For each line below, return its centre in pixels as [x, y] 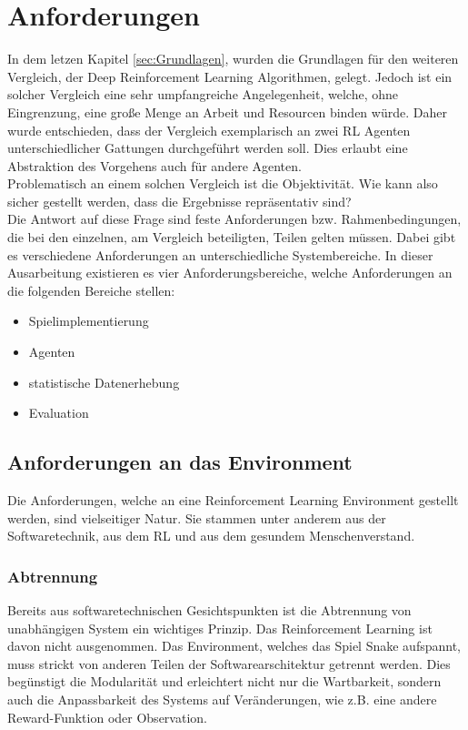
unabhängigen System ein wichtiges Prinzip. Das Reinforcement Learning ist [220, 628]
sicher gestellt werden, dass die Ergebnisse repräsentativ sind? [179, 201]
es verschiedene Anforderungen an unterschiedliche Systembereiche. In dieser [220, 254]
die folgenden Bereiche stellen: [91, 290]
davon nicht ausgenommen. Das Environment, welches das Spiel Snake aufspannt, [234, 646]
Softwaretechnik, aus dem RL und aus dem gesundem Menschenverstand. [211, 536]
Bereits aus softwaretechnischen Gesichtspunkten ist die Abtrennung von [209, 610]
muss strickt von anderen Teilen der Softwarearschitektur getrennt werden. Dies [229, 663]
